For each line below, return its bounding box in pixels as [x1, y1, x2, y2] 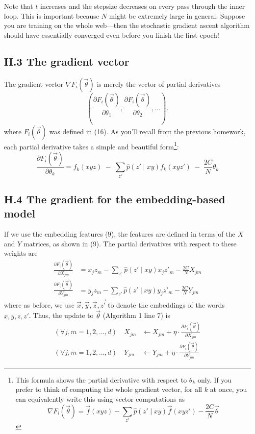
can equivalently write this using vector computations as [15, 393, 185, 404]
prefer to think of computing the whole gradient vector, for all [15, 384, 202, 394]
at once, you [210, 384, 247, 394]
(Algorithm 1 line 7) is [102, 310, 171, 320]
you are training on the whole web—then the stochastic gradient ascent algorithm [4, 20, 250, 30]
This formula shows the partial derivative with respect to [15, 374, 187, 385]
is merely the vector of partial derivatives [97, 78, 221, 89]
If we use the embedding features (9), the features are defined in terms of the [4, 229, 235, 239]
